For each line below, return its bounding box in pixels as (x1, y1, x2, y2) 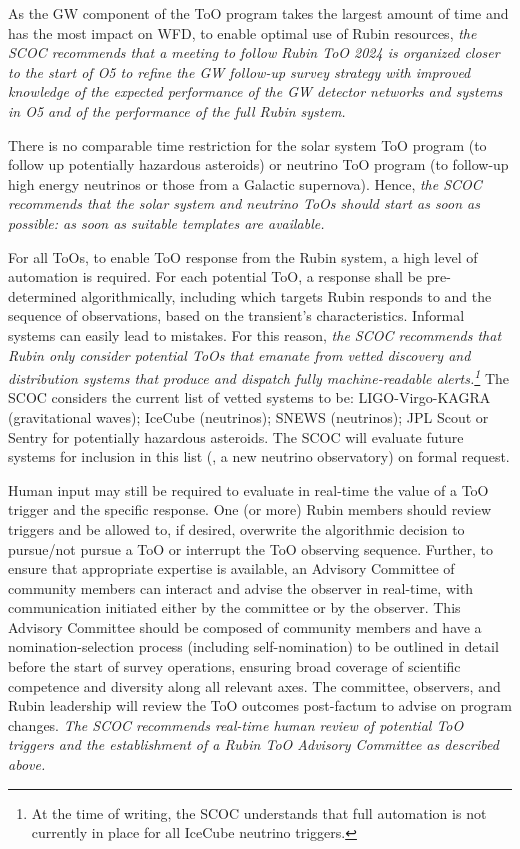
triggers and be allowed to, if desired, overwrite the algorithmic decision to (8, 518, 465, 539)
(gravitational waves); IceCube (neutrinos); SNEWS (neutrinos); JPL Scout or (8, 406, 489, 427)
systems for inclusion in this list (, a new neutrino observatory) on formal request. (8, 446, 510, 467)
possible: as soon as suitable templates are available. (8, 212, 325, 233)
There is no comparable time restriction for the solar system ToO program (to (8, 134, 487, 155)
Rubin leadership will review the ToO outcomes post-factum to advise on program (8, 695, 512, 716)
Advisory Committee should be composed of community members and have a (8, 616, 482, 637)
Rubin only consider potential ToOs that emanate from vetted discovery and (8, 344, 471, 365)
